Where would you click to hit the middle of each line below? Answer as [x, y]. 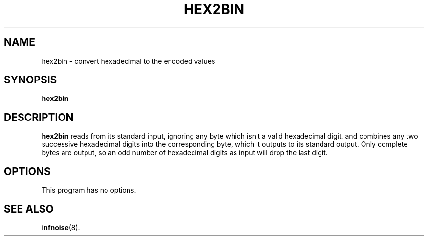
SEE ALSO [29, 209]
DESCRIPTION [39, 117]
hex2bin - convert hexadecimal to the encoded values [128, 61]
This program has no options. [89, 190]
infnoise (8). [61, 227]
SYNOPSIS [31, 80]
